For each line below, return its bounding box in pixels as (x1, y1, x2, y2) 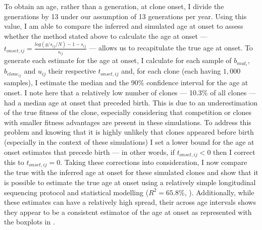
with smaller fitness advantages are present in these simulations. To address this (4, 117, 251, 127)
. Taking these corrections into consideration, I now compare (60, 156, 247, 167)
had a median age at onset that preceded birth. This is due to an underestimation (4, 97, 258, 107)
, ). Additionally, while (184, 187, 254, 197)
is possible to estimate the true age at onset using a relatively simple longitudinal (4, 177, 256, 187)
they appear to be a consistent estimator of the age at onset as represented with (4, 206, 252, 217)
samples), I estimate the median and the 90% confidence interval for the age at (4, 77, 248, 88)
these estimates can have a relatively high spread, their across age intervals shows (4, 197, 256, 207)
